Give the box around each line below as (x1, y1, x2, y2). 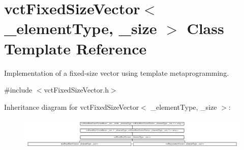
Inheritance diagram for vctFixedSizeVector (4, 101, 139, 112)
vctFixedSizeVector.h (44, 84, 109, 95)
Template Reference (4, 38, 147, 58)
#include (4, 84, 33, 95)
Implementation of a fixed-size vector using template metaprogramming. (4, 67, 229, 78)
